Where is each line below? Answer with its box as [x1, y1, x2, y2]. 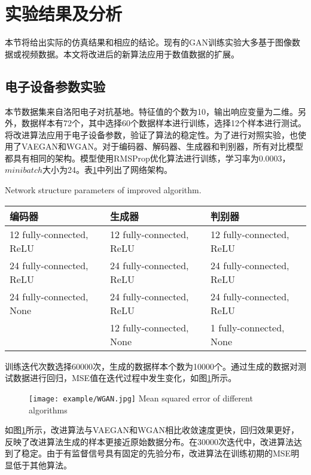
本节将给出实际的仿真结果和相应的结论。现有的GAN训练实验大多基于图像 [5, 36, 292, 48]
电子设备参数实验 [5, 77, 105, 95]
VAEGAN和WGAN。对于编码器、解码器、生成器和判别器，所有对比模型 [21, 140, 303, 153]
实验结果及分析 [5, 1, 123, 26]
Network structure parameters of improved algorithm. [5, 184, 202, 196]
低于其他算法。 [13, 458, 72, 471]
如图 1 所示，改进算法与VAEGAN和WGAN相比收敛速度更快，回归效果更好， [5, 424, 299, 436]
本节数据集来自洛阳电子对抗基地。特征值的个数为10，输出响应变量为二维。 [5, 105, 298, 117]
